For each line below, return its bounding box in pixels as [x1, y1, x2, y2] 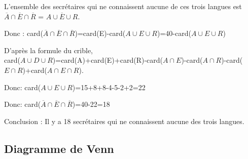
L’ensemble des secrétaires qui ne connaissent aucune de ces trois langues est [4, 1, 242, 11]
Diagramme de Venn [4, 140, 114, 156]
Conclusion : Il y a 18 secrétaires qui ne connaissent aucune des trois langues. [4, 115, 244, 126]
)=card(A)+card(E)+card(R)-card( [52, 55, 163, 65]
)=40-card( [157, 28, 191, 38]
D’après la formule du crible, [4, 45, 93, 55]
